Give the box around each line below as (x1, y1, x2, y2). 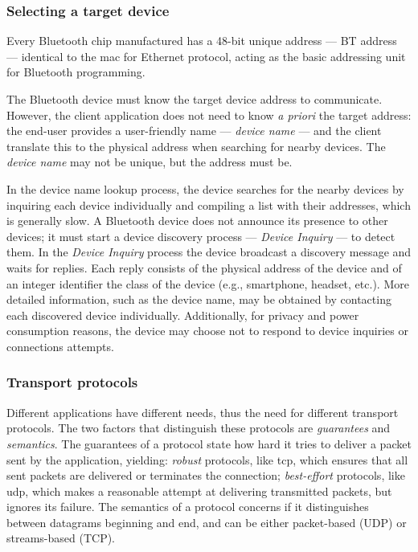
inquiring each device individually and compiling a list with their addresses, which (6, 196, 411, 213)
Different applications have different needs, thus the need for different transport (6, 403, 399, 420)
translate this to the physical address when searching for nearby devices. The (6, 137, 386, 154)
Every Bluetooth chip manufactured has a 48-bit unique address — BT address (6, 32, 397, 49)
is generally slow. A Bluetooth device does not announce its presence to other (6, 212, 388, 229)
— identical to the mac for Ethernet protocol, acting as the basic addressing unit (6, 47, 406, 64)
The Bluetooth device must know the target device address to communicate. (6, 91, 383, 107)
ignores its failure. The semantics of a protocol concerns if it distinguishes (6, 498, 369, 515)
